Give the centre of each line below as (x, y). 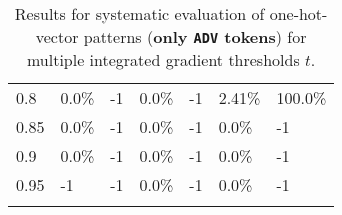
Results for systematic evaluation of (139, 13)
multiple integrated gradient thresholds (163, 59)
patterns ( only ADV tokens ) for (195, 36)
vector (57, 36)
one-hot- (298, 13)
